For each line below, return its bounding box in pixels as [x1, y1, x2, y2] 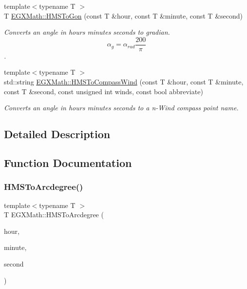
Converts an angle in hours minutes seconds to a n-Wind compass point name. [4, 103, 239, 113]
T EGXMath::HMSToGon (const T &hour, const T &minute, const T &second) [4, 10, 243, 21]
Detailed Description [4, 126, 111, 142]
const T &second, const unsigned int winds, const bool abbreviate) [4, 86, 203, 96]
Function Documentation [4, 155, 132, 170]
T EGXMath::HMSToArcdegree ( [4, 209, 104, 220]
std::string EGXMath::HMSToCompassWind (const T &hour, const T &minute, [4, 77, 244, 87]
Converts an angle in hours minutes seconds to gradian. [4, 27, 170, 37]
